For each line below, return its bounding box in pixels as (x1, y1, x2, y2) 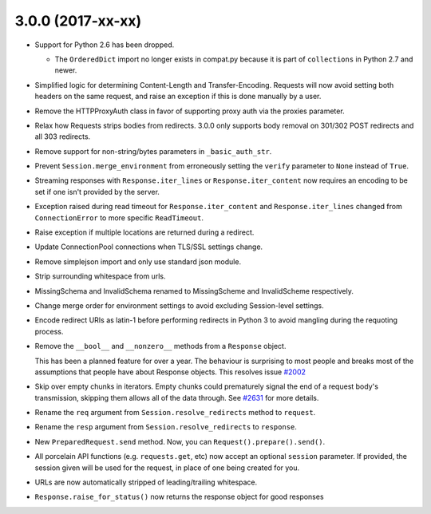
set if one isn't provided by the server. (34, 187, 160, 196)
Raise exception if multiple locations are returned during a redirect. (34, 227, 255, 237)
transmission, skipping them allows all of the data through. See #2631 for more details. (34, 393, 319, 402)
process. (34, 326, 64, 336)
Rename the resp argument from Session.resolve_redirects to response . (34, 422, 297, 432)
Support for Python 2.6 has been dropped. (34, 40, 175, 49)
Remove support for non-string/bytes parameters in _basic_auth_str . (34, 146, 272, 156)
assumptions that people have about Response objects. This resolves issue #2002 (34, 367, 306, 377)
